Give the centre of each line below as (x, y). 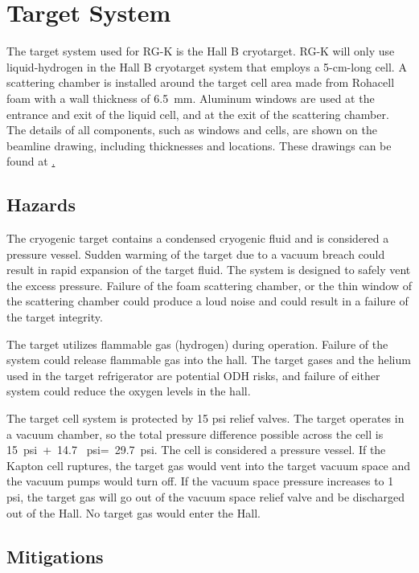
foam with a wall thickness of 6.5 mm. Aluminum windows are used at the (191, 98)
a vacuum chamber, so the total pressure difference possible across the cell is (195, 434)
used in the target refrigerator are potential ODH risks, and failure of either (193, 375)
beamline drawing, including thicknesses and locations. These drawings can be (199, 145)
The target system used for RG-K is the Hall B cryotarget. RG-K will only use (201, 51)
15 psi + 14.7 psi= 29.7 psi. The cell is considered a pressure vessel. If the (196, 450)
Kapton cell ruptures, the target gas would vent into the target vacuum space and (209, 465)
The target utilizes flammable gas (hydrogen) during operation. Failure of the (197, 344)
